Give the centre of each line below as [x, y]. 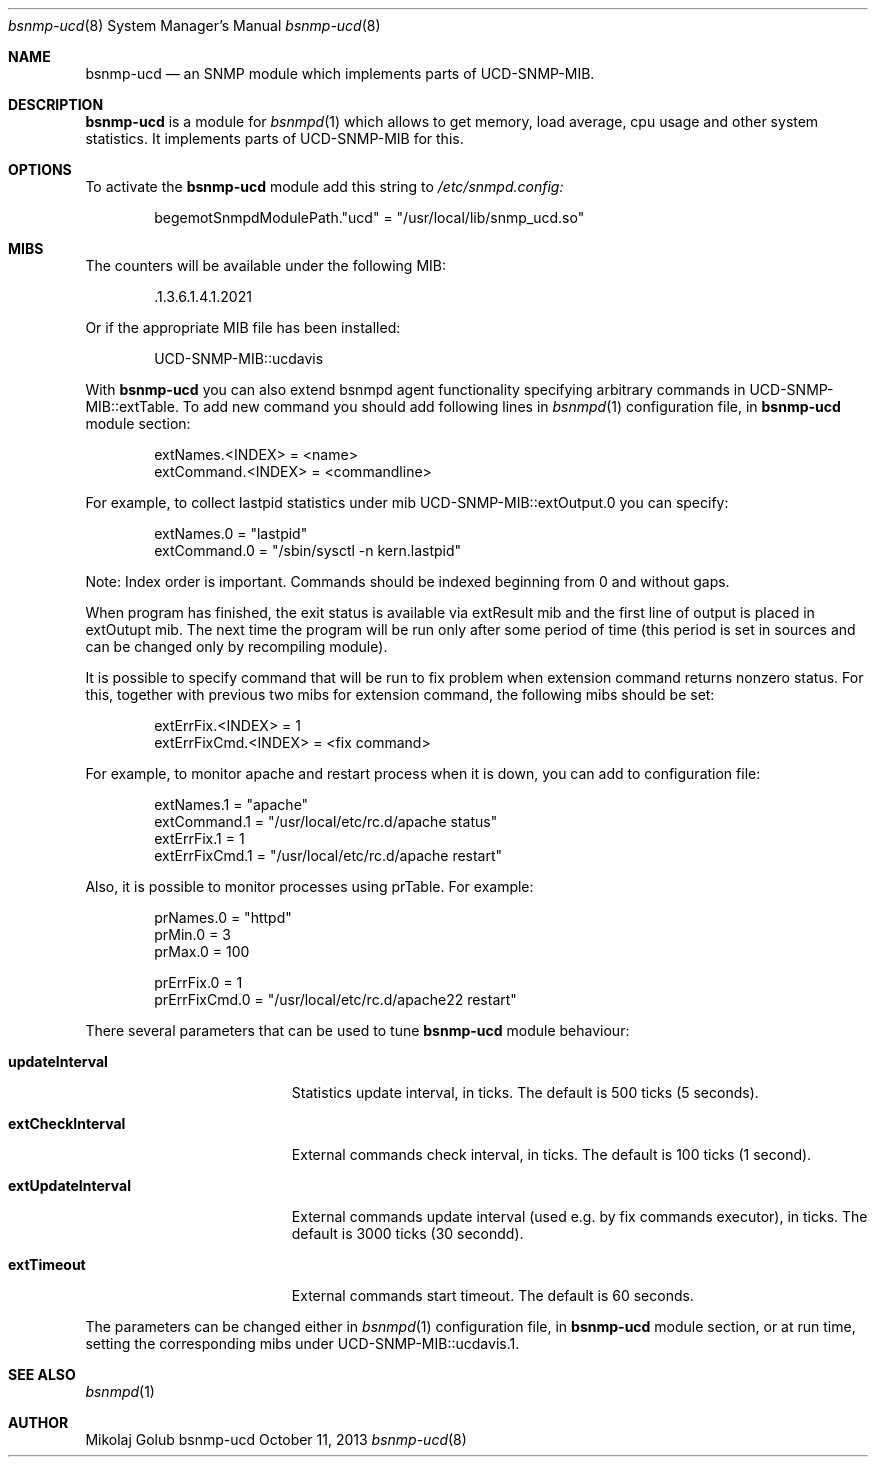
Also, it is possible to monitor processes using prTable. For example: [309, 886]
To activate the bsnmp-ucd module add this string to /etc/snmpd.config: [324, 186]
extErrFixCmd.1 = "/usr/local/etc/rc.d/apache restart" [328, 855]
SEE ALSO [42, 1374]
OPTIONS [40, 169]
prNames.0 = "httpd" [223, 917]
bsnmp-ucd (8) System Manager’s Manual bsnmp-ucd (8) [194, 25]
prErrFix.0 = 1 [198, 982]
